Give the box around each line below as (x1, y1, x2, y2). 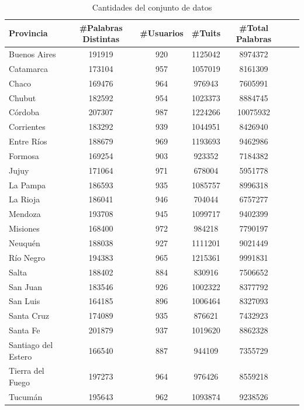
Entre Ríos (9, 135, 47, 147)
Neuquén (9, 237, 40, 249)
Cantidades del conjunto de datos (92, 1, 212, 13)
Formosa (9, 149, 39, 161)
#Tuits (191, 27, 221, 39)
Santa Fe (9, 324, 40, 336)
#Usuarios (140, 27, 184, 39)
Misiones (9, 222, 40, 235)
